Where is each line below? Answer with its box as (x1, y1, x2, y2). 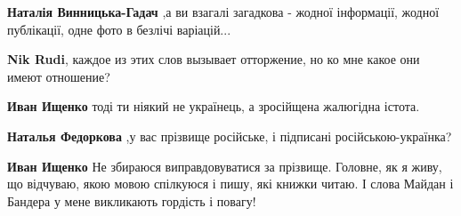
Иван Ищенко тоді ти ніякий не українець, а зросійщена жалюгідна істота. (7, 97, 420, 116)
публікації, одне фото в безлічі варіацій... (7, 20, 231, 38)
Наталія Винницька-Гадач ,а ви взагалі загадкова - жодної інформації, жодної (7, 3, 440, 20)
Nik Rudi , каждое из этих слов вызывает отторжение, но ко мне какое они (7, 50, 420, 68)
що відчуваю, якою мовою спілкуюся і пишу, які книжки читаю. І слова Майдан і (7, 174, 454, 193)
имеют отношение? (7, 67, 110, 85)
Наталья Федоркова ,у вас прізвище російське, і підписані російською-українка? (7, 126, 452, 145)
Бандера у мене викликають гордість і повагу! (7, 191, 256, 210)
